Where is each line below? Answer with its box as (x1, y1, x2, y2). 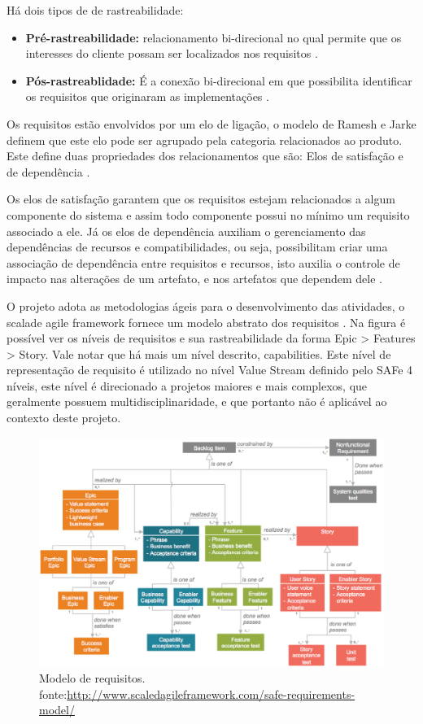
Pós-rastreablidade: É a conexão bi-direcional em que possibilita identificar (25, 72, 412, 89)
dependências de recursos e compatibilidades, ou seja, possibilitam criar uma (7, 238, 388, 255)
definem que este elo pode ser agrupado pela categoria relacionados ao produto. (7, 131, 403, 148)
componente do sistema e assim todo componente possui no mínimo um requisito (7, 206, 410, 223)
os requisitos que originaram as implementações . (25, 88, 269, 105)
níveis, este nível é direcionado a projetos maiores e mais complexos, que (7, 377, 368, 394)
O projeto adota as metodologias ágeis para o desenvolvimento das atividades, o (7, 297, 405, 314)
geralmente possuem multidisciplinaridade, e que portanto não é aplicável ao (7, 393, 387, 410)
